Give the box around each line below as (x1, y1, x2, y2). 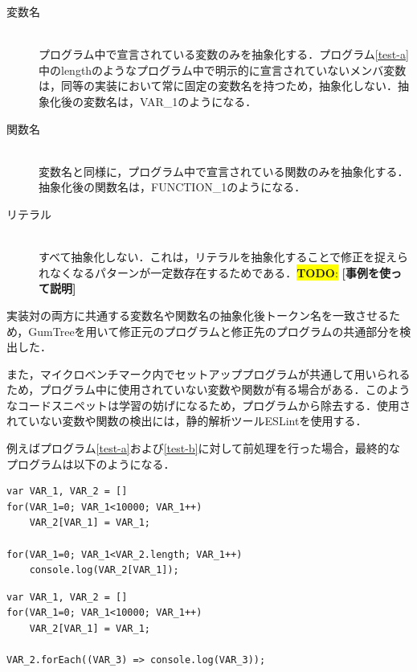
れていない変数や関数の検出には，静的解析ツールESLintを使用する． (6, 412, 367, 429)
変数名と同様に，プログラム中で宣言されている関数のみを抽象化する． (39, 162, 409, 179)
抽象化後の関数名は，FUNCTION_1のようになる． (39, 178, 306, 195)
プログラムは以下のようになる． (6, 455, 175, 472)
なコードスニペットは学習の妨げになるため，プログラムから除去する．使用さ (6, 396, 411, 413)
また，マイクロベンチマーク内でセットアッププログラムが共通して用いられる (6, 365, 411, 382)
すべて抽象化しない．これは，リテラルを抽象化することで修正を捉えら (39, 248, 409, 265)
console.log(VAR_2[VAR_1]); (29, 564, 179, 576)
